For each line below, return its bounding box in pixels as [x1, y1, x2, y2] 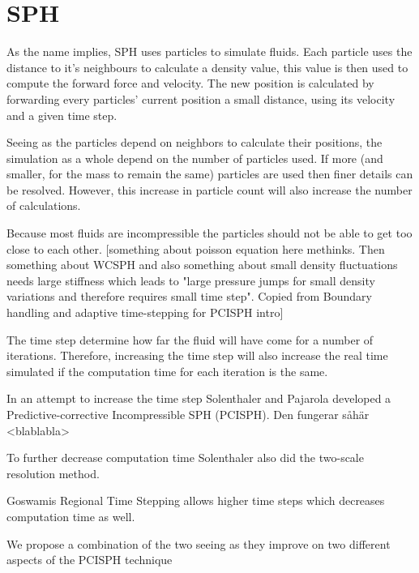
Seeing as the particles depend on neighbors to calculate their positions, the [6, 134, 383, 151]
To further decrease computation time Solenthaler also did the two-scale [6, 449, 364, 466]
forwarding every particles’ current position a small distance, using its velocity [6, 90, 395, 107]
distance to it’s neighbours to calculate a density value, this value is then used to [6, 58, 408, 75]
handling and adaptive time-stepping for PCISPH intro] [6, 304, 284, 321]
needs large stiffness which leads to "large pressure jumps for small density [6, 272, 375, 289]
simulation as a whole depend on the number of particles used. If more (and [6, 149, 383, 166]
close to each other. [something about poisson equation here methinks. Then [6, 240, 385, 257]
